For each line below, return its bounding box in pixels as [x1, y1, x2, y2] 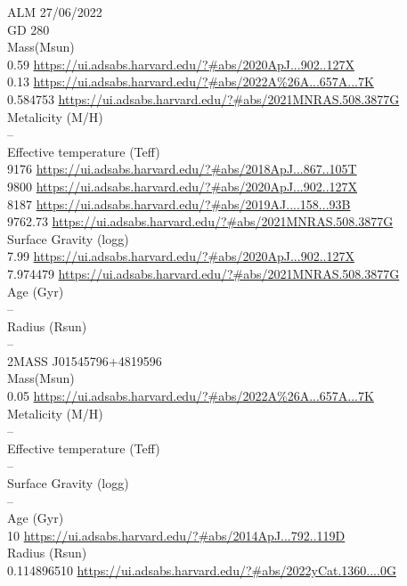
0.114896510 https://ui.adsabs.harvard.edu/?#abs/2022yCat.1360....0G [7, 561, 396, 579]
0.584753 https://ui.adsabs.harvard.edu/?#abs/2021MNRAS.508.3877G [7, 89, 400, 108]
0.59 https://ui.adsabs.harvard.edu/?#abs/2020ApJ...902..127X [7, 54, 354, 73]
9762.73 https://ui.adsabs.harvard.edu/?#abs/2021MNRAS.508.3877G [7, 212, 394, 231]
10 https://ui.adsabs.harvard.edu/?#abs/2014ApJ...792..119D [7, 525, 346, 544]
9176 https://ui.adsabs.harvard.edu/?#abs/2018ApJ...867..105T [7, 159, 357, 178]
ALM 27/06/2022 [7, 3, 102, 20]
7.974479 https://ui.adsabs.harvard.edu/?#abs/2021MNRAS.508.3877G [7, 264, 400, 282]
